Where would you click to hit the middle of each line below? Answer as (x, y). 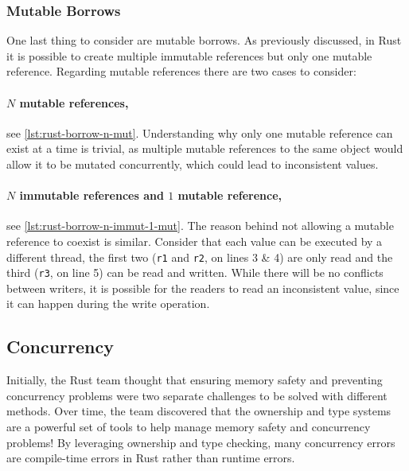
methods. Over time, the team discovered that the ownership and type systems (199, 411)
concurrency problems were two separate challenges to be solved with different (197, 395)
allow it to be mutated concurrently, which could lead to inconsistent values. (193, 163)
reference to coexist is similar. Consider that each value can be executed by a (195, 241)
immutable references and (92, 195)
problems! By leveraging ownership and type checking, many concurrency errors (201, 442)
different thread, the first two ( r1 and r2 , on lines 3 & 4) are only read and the (200, 257)
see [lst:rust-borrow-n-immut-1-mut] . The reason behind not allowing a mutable (200, 226)
